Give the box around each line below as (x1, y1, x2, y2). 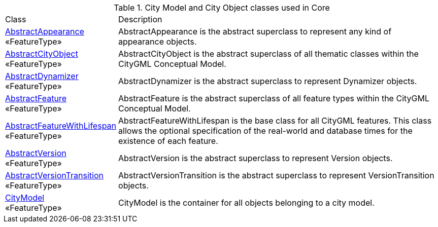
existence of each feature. (118, 136, 218, 146)
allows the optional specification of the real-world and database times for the (118, 126, 413, 136)
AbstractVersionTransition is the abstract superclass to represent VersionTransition (118, 170, 434, 180)
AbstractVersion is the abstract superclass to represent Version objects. (118, 153, 393, 163)
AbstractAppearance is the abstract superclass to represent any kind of (118, 26, 392, 36)
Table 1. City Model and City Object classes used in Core (114, 3, 330, 13)
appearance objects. (118, 36, 197, 47)
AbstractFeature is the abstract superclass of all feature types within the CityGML (118, 93, 429, 103)
